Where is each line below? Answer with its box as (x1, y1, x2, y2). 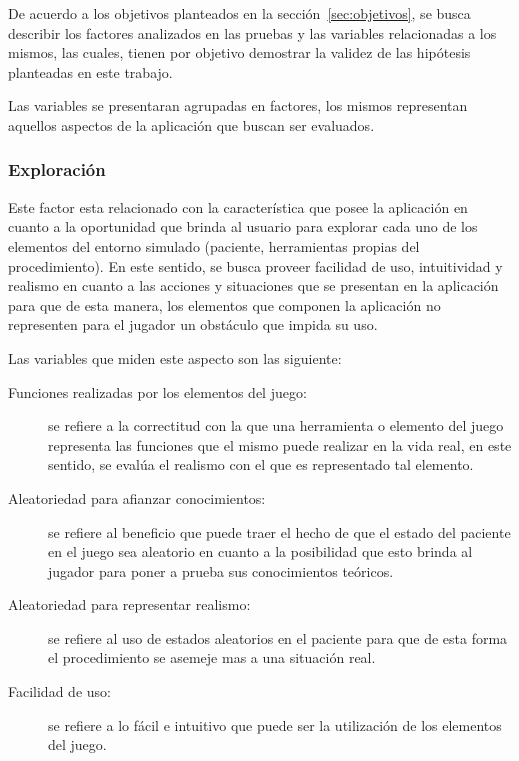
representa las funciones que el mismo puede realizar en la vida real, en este (48, 434, 512, 455)
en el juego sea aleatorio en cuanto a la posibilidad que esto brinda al (48, 541, 473, 562)
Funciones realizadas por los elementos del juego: (8, 381, 307, 402)
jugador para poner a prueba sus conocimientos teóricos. (48, 560, 394, 581)
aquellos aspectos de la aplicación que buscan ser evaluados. (8, 114, 375, 135)
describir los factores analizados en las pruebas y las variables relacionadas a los (8, 22, 497, 43)
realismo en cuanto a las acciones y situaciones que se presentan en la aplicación (8, 275, 499, 296)
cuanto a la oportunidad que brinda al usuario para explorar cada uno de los (8, 216, 478, 237)
